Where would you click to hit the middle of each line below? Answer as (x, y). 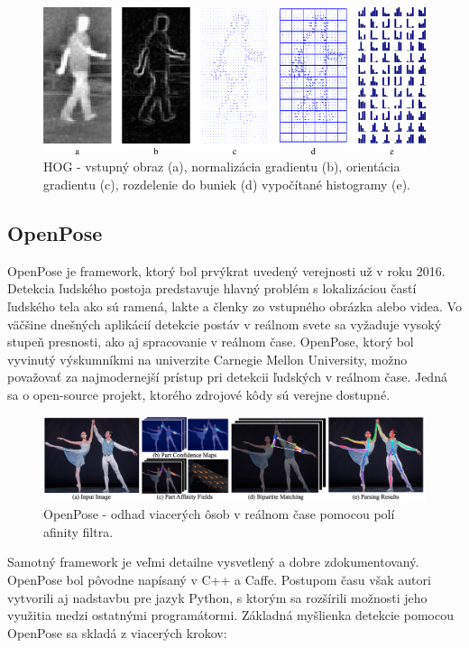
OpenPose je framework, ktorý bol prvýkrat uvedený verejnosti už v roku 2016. (226, 270)
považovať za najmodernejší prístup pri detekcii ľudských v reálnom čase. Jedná (227, 377)
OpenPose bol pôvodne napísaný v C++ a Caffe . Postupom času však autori (219, 579)
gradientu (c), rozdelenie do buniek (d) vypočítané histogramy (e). (227, 185)
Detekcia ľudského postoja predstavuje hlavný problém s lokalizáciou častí (212, 288)
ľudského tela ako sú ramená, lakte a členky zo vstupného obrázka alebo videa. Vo (234, 306)
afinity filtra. (78, 531)
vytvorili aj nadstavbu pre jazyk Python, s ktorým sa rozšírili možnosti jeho (217, 597)
